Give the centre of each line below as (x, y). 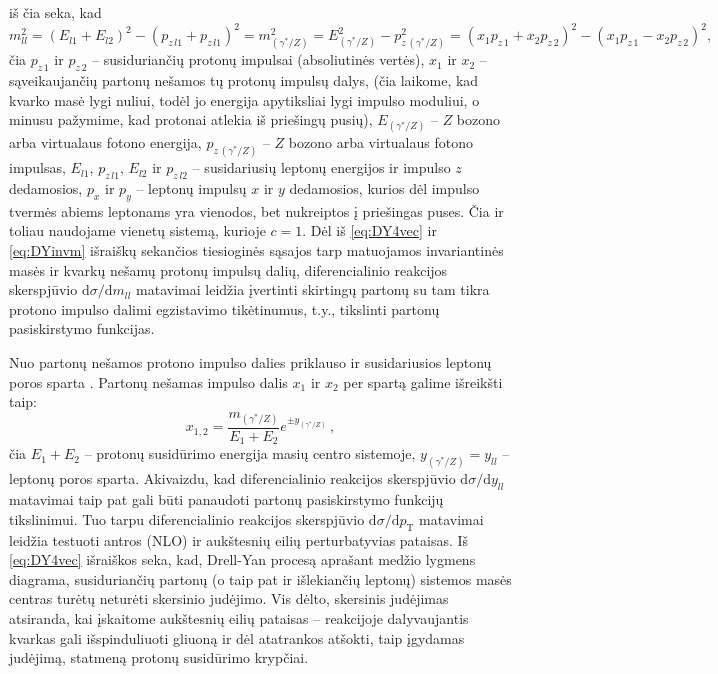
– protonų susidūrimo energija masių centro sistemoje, (250, 453)
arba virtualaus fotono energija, (105, 142)
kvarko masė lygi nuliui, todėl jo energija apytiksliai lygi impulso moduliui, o (244, 99)
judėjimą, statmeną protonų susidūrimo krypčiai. (159, 657)
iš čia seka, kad (55, 12)
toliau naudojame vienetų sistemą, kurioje (137, 230)
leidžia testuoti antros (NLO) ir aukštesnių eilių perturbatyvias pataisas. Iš (239, 539)
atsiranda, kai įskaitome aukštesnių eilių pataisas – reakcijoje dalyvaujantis (239, 617)
